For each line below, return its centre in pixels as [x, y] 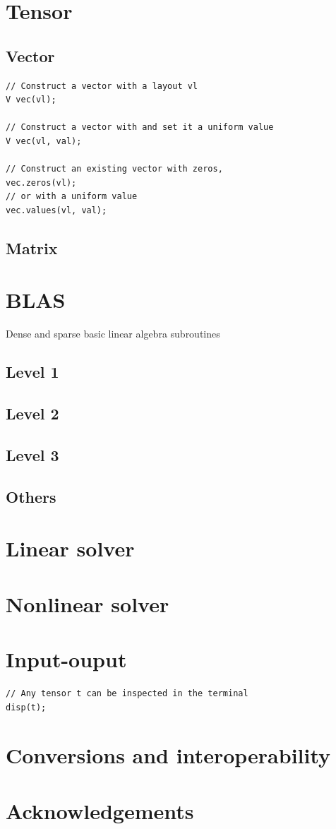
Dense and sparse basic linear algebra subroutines [113, 334]
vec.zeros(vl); [41, 183]
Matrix [32, 247]
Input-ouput [66, 659]
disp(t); [26, 707]
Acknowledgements [100, 810]
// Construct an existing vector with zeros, [114, 169]
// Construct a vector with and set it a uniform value [140, 127]
